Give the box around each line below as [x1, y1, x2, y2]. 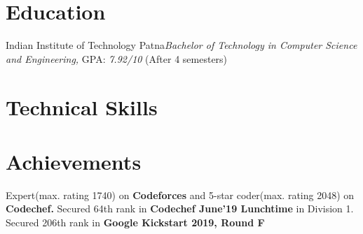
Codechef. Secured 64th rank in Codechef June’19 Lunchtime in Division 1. [6, 201, 354, 216]
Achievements [6, 147, 142, 175]
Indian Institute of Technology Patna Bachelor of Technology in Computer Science [6, 38, 357, 52]
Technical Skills [6, 92, 158, 121]
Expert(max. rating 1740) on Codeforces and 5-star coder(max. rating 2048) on [6, 187, 355, 202]
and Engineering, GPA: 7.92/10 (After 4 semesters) [6, 51, 228, 66]
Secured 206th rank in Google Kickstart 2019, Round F [6, 215, 265, 229]
